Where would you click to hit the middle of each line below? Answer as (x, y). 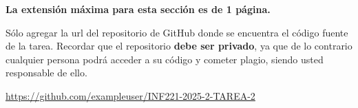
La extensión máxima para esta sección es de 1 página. (138, 9)
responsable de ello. (46, 73)
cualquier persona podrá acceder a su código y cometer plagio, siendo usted (165, 59)
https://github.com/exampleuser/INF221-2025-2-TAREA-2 (130, 95)
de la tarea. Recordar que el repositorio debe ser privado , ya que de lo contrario (179, 46)
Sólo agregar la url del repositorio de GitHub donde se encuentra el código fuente (177, 32)
